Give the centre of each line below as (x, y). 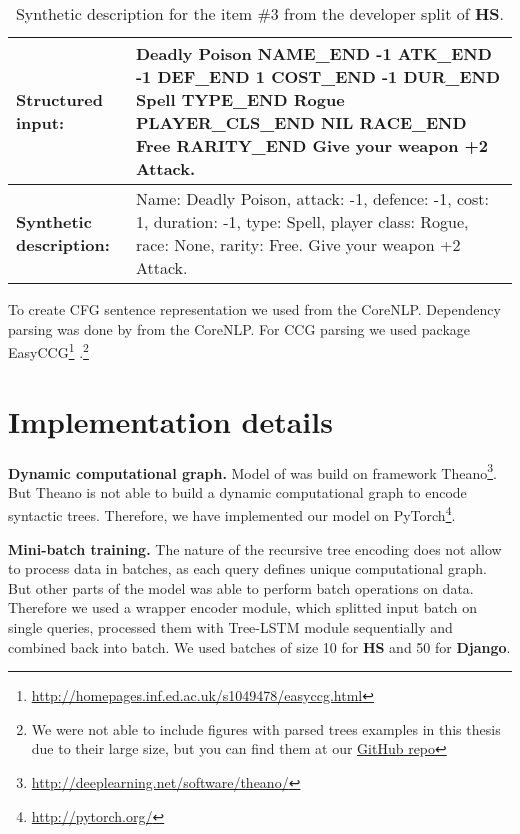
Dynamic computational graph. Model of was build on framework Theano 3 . (252, 471)
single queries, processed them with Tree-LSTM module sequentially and (230, 627)
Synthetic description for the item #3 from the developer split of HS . (260, 13)
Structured (59, 99)
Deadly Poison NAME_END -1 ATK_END (313, 53)
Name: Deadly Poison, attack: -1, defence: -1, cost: (312, 198)
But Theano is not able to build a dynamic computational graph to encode (237, 491)
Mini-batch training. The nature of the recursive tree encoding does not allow (255, 548)
